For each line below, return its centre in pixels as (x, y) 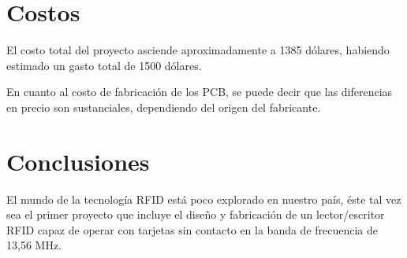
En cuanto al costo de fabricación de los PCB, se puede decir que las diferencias (200, 92)
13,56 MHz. (34, 245)
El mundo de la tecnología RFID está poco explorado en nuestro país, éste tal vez (204, 199)
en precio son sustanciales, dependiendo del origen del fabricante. (164, 107)
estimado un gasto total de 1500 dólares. (104, 65)
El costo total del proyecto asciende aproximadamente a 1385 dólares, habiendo (198, 50)
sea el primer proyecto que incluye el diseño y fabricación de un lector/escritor (196, 214)
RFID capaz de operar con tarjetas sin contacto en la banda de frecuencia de (192, 229)
